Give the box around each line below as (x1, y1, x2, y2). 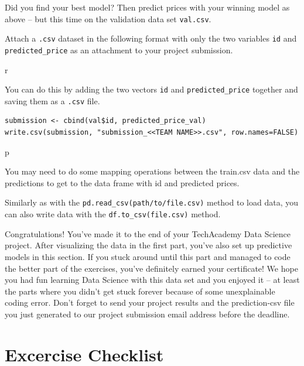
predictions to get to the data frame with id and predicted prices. (5, 176, 240, 189)
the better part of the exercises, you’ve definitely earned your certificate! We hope (5, 262, 298, 274)
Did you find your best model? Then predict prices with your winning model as (5, 1, 290, 13)
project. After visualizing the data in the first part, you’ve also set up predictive (5, 239, 292, 251)
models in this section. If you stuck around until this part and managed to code (5, 250, 291, 262)
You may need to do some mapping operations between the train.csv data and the (5, 165, 300, 177)
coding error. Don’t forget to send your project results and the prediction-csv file (5, 296, 295, 309)
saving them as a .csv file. (5, 94, 100, 107)
